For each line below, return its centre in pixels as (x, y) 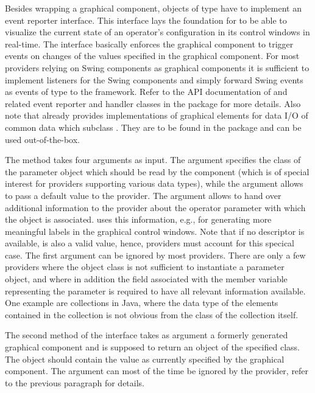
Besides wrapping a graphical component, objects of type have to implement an (153, 8)
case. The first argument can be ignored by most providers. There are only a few (155, 255)
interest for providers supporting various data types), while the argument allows (154, 183)
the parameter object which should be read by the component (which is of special (157, 171)
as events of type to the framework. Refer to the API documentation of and (146, 92)
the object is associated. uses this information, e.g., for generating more (138, 219)
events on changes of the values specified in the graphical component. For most (152, 56)
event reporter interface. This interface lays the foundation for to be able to (146, 20)
